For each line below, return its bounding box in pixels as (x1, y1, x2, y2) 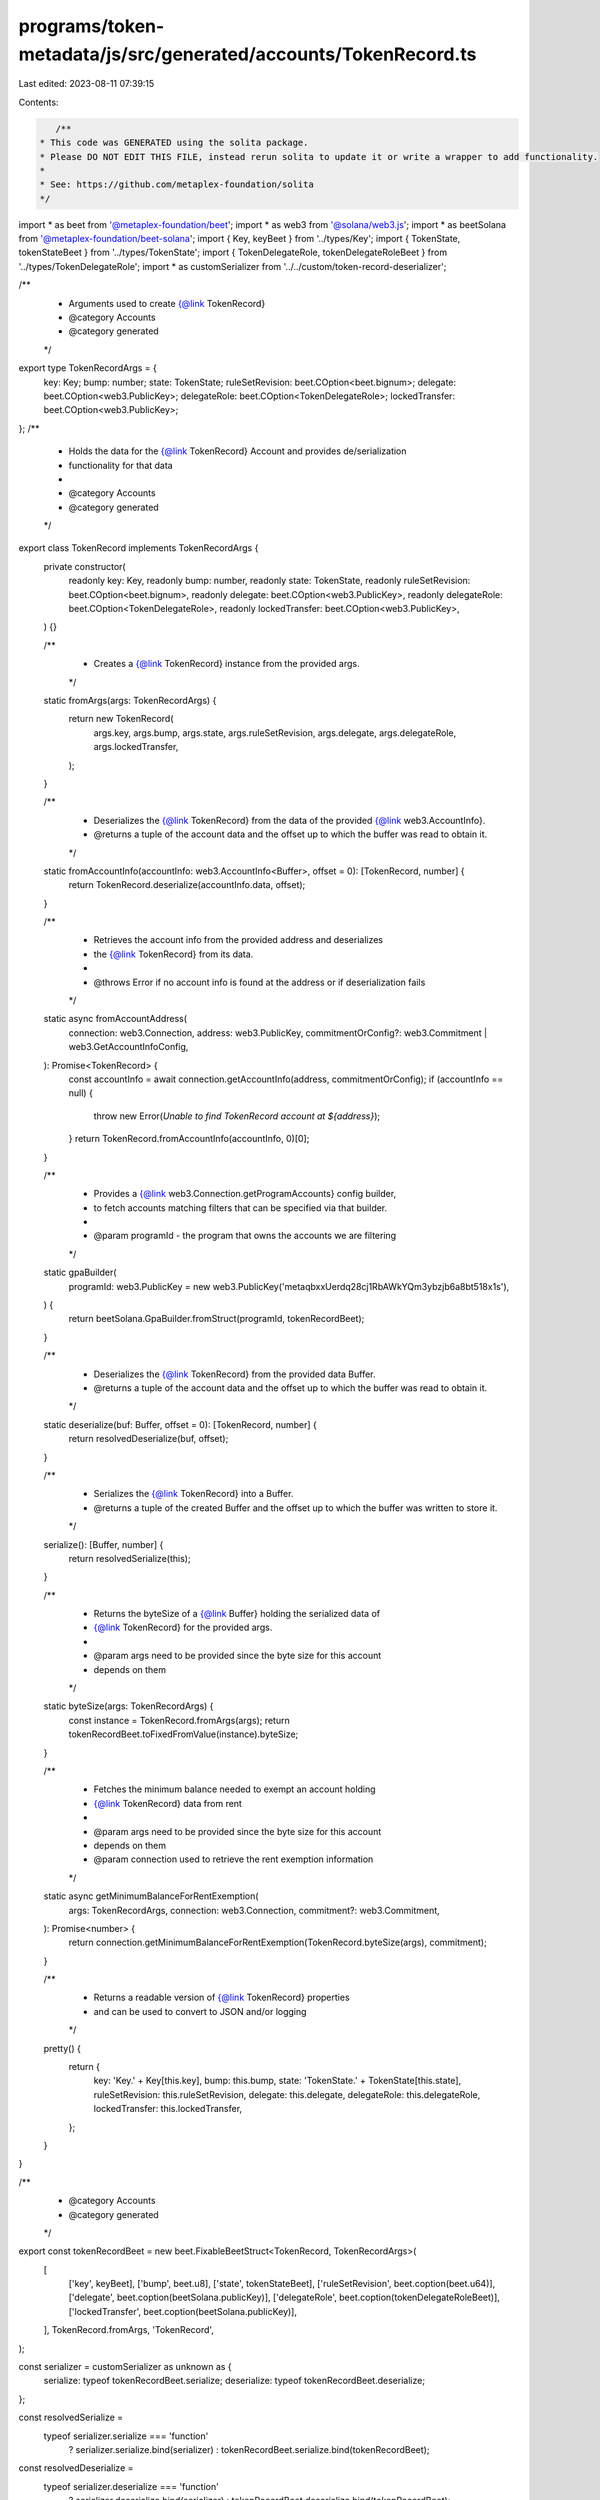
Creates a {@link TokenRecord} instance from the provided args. (93, 658, 360, 670)
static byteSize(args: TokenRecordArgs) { (43, 1700, 214, 1712)
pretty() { (43, 2042, 82, 2054)
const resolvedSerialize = (18, 2411, 124, 2424)
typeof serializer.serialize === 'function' (43, 2430, 209, 2442)
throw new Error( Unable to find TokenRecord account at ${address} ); (93, 1110, 381, 1122)
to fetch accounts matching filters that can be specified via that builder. (93, 1201, 388, 1214)
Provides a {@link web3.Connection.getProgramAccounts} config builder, (93, 1188, 397, 1200)
